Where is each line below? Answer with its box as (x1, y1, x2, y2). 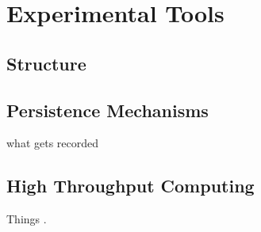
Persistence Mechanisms (6, 97, 209, 122)
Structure (6, 51, 86, 75)
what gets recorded (6, 135, 99, 151)
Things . (6, 211, 47, 227)
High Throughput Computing (6, 173, 255, 198)
